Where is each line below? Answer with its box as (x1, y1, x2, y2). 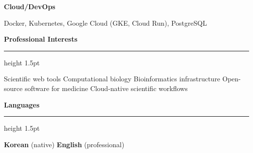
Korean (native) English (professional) (4, 139, 125, 149)
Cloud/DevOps (4, 1, 55, 11)
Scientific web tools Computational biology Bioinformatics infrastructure (4, 74, 220, 84)
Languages (4, 99, 40, 109)
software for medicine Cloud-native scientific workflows (24, 83, 188, 93)
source (4, 83, 23, 93)
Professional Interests (4, 34, 78, 44)
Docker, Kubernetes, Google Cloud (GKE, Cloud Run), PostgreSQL (4, 17, 207, 28)
